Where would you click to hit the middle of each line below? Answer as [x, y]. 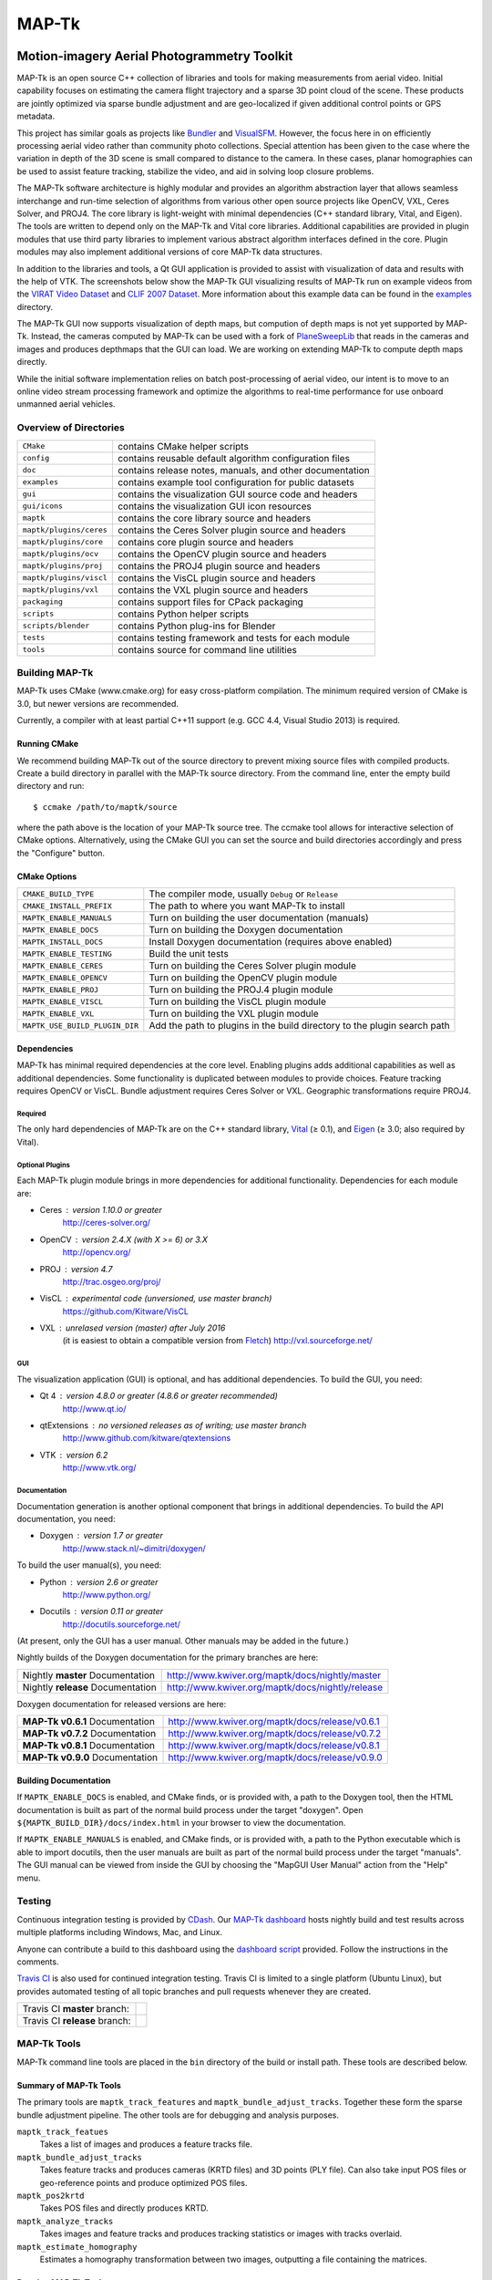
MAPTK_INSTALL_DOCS [63, 942]
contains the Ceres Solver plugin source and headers [231, 530]
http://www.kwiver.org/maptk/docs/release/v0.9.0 [275, 1757]
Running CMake [48, 744]
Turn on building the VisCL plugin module [238, 1001]
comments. [38, 1962]
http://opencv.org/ [97, 1252]
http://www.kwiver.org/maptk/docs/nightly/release [275, 1687]
